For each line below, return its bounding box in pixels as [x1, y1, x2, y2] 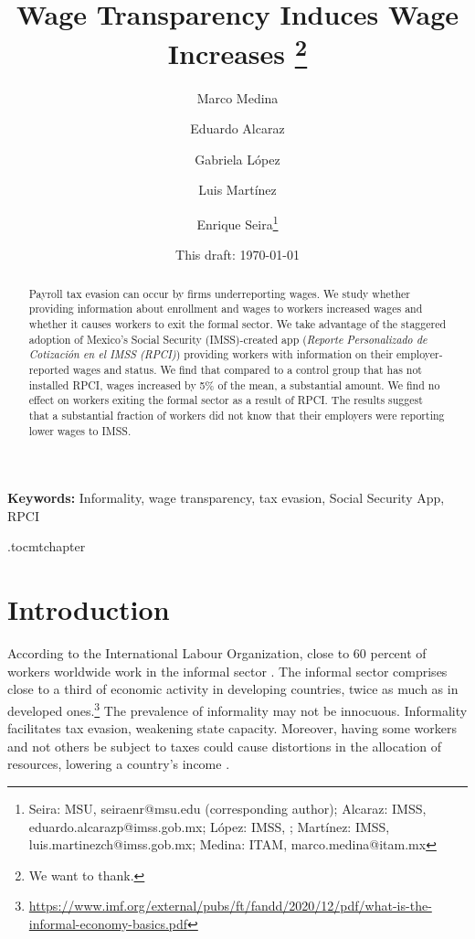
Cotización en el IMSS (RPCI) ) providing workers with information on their [28, 347, 394, 362]
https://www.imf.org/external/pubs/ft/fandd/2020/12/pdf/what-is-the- [28, 896, 432, 915]
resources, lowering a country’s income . [7, 754, 230, 774]
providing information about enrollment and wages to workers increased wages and [28, 301, 423, 316]
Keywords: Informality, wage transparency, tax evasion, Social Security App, [7, 488, 445, 507]
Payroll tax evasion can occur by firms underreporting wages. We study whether [28, 285, 410, 301]
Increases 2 [167, 31, 308, 72]
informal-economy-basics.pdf [28, 913, 188, 933]
